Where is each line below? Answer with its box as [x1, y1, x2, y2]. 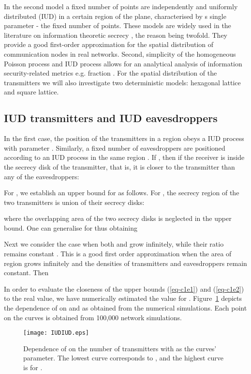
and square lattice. [4, 87, 59, 97]
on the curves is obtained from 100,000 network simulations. [4, 312, 182, 322]
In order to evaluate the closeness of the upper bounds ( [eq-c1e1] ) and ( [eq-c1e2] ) [4, 283, 244, 294]
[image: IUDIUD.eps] [23, 329, 89, 337]
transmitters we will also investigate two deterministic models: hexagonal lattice [4, 77, 241, 87]
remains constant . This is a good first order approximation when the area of [4, 249, 232, 259]
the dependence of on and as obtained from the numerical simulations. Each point [4, 303, 247, 313]
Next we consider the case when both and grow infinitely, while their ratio [4, 239, 224, 249]
